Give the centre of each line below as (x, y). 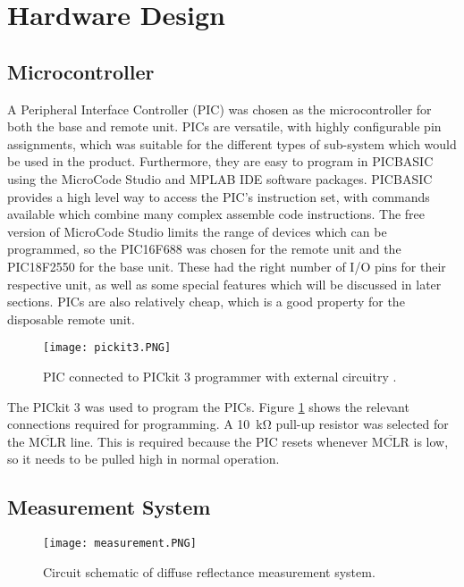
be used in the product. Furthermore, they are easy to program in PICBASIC (220, 161)
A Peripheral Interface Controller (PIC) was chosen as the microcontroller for (219, 109)
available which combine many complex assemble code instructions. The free (216, 214)
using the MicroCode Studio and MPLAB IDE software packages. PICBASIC (220, 178)
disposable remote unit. (71, 319)
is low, (431, 441)
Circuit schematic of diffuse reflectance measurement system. (209, 571)
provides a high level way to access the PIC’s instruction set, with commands (219, 196)
